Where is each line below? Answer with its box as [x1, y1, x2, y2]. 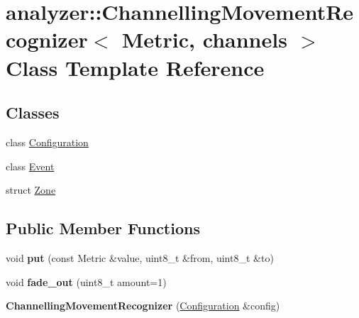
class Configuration [6, 134, 89, 149]
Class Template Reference [6, 53, 265, 82]
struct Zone [6, 182, 56, 197]
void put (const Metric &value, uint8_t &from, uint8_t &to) [6, 250, 274, 265]
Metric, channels [121, 25, 287, 54]
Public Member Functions [6, 217, 200, 239]
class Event [6, 158, 55, 173]
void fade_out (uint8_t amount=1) [6, 274, 167, 289]
